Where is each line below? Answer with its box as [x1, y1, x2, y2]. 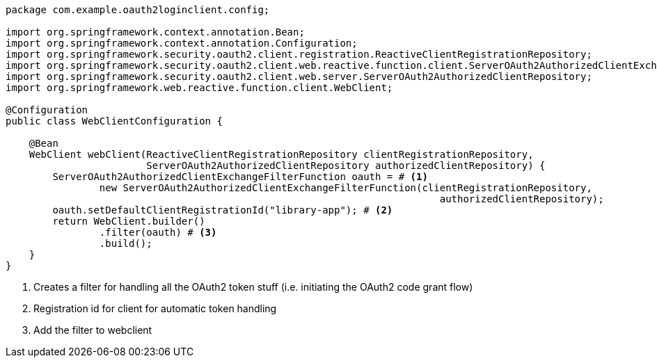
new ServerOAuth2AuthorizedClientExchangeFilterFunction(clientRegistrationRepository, [99, 182, 592, 193]
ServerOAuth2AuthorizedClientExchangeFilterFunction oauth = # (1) [52, 171, 428, 182]
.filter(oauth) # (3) [99, 227, 217, 238]
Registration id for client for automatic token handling [33, 302, 277, 314]
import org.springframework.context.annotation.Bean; [6, 26, 305, 38]
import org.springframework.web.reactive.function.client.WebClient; [6, 82, 393, 93]
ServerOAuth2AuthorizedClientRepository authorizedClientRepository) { [146, 160, 546, 171]
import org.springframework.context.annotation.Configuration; [6, 38, 358, 49]
